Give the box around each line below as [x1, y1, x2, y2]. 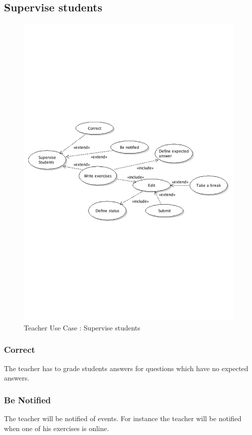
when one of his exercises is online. [4, 423, 109, 433]
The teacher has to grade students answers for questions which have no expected [4, 363, 249, 373]
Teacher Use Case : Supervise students [24, 322, 141, 332]
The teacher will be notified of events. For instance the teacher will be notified [4, 413, 242, 423]
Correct [4, 343, 35, 356]
